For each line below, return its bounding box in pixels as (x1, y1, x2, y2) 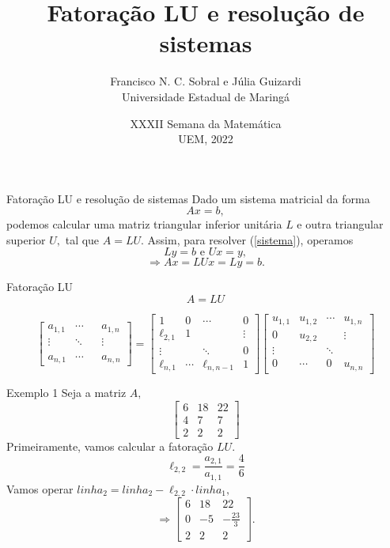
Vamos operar (6, 480, 74, 497)
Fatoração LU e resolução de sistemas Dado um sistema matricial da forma (6, 190, 370, 206)
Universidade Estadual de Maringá (121, 88, 290, 104)
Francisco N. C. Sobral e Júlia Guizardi (110, 73, 301, 89)
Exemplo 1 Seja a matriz (6, 384, 127, 401)
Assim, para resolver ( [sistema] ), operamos (147, 231, 354, 248)
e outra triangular (297, 216, 384, 232)
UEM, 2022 (178, 130, 233, 147)
